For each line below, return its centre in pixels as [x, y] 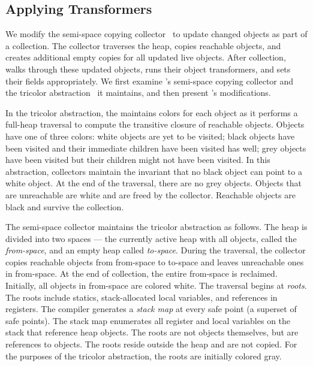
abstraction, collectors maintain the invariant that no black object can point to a [154, 171]
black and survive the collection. [65, 206]
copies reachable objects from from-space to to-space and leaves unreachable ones [155, 261]
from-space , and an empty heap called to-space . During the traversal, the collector [156, 250]
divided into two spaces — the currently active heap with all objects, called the [151, 238]
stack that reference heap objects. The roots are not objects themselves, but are [152, 332]
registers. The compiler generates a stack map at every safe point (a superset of [151, 309]
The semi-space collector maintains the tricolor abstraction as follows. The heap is [156, 227]
